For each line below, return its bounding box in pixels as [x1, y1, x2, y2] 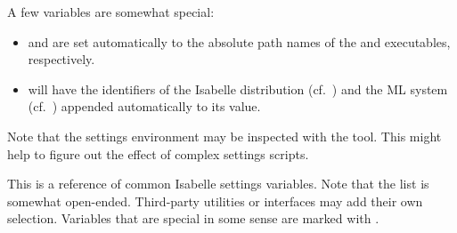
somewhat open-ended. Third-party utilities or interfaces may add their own [7, 191, 423, 210]
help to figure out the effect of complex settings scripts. [7, 144, 309, 163]
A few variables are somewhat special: [7, 3, 215, 20]
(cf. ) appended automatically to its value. [28, 97, 261, 116]
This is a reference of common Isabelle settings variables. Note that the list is [7, 174, 429, 193]
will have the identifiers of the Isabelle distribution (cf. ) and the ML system [28, 79, 448, 98]
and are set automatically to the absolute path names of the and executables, [28, 32, 451, 51]
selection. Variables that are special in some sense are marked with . [7, 209, 379, 228]
